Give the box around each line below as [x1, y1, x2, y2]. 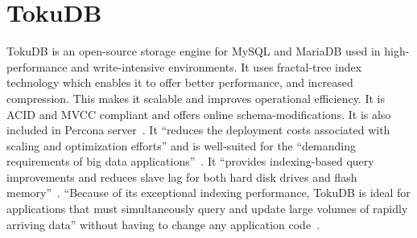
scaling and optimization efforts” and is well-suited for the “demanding [6, 137, 356, 154]
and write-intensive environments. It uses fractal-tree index [71, 58, 362, 75]
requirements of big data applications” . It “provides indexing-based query [6, 153, 374, 170]
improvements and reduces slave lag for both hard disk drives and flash [6, 168, 357, 185]
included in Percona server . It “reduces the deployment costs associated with [6, 121, 390, 138]
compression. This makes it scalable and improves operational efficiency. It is [6, 89, 385, 106]
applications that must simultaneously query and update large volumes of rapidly [6, 200, 408, 217]
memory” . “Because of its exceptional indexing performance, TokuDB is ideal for [6, 184, 411, 201]
